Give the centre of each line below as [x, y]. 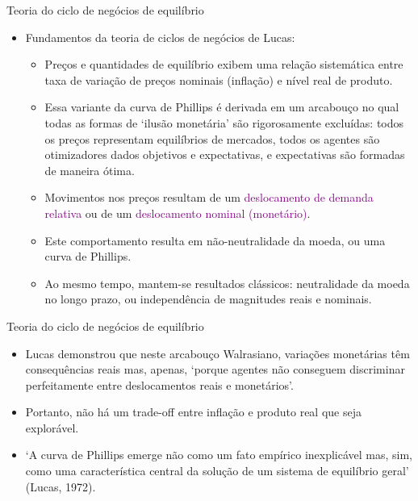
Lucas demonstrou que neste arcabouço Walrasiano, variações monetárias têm [217, 353]
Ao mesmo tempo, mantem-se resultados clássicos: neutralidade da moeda [227, 283]
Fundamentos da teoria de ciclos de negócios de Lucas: [160, 37]
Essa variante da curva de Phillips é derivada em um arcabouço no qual [222, 107]
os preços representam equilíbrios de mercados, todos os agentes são [212, 138]
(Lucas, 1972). [61, 486]
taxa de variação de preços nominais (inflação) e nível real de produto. [219, 79]
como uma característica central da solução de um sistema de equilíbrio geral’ [217, 471]
